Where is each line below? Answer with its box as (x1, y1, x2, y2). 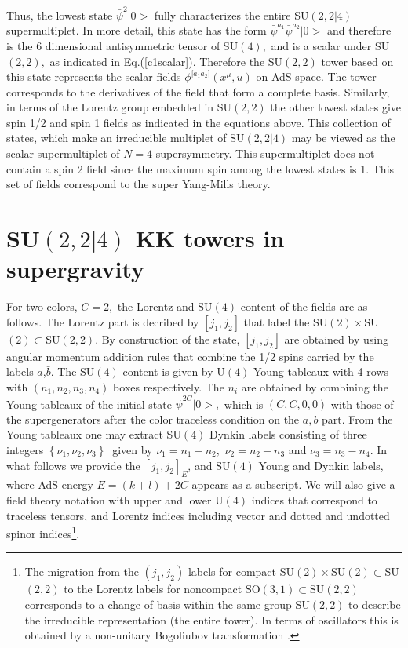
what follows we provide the (6, 457, 140, 473)
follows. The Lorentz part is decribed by (6, 313, 199, 329)
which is (224, 395, 264, 412)
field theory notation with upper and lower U (6, 492, 224, 508)
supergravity (6, 253, 145, 285)
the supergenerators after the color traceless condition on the (6, 410, 300, 427)
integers (6, 442, 44, 458)
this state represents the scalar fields (6, 68, 181, 85)
